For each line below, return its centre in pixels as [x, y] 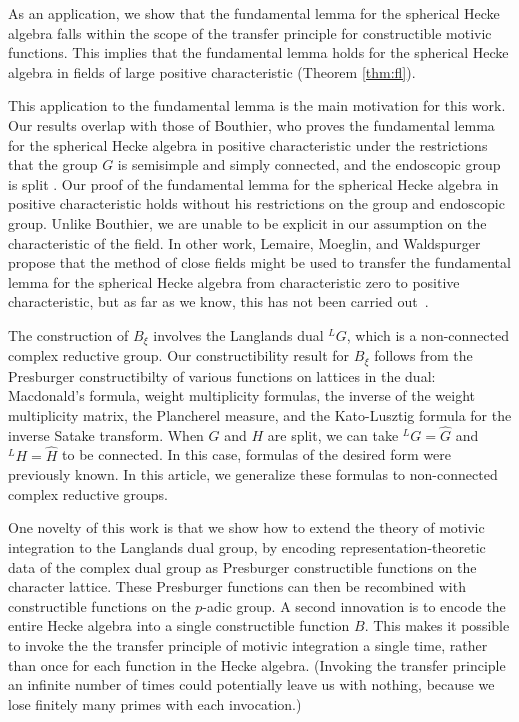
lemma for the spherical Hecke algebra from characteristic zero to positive [234, 281]
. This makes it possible [437, 625]
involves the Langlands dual [238, 334]
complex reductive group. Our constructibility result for [179, 355]
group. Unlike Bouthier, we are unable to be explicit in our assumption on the [247, 222]
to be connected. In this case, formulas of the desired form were [256, 454]
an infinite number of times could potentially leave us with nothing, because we [251, 684]
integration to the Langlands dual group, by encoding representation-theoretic [247, 547]
